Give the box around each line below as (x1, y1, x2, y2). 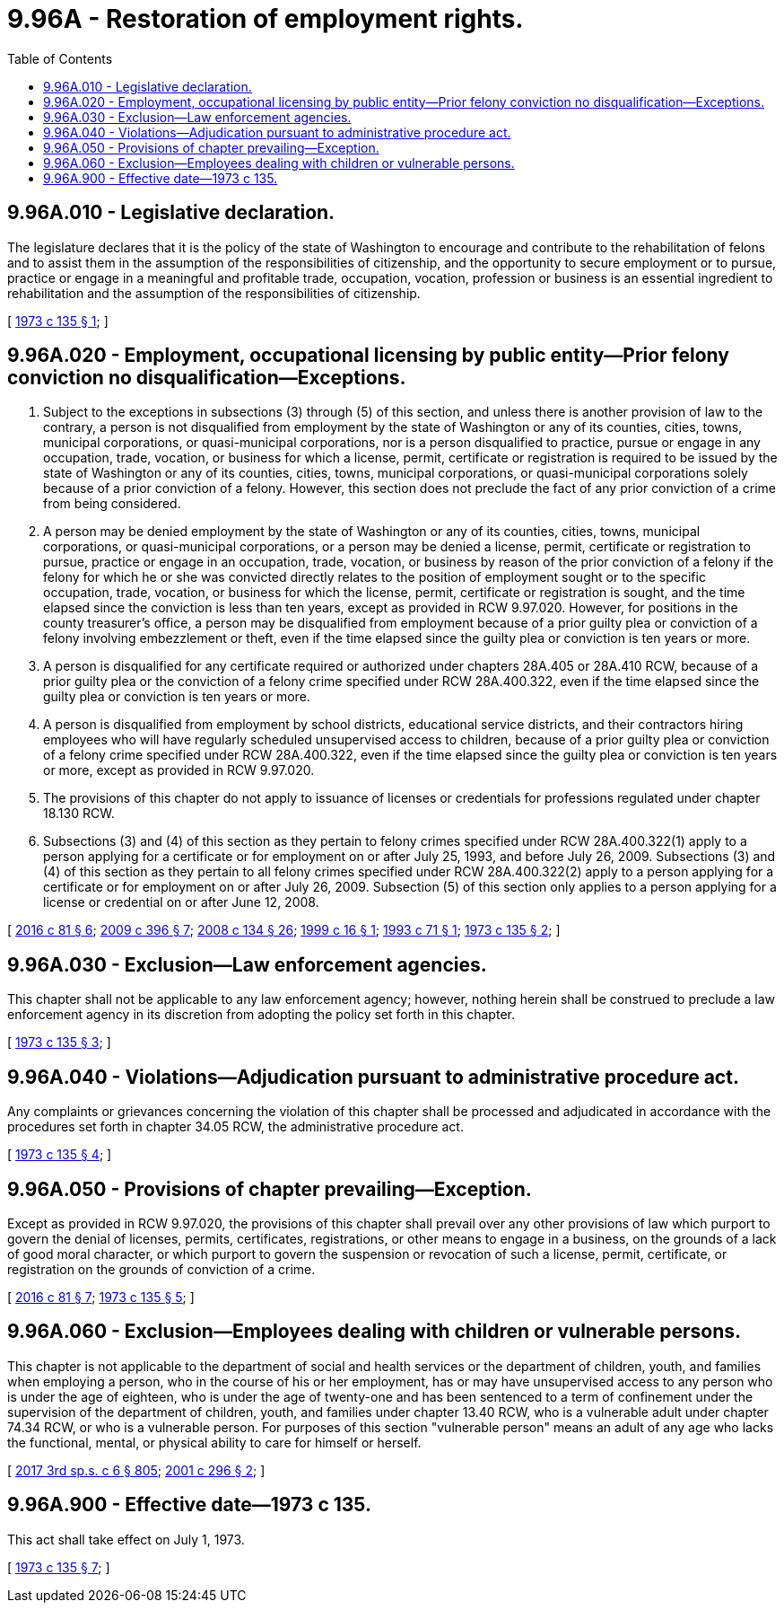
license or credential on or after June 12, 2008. (43, 894, 319, 911)
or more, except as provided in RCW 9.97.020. (43, 762, 315, 779)
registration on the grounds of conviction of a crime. (7, 1261, 316, 1277)
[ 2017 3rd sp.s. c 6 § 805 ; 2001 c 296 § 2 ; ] (7, 1462, 266, 1478)
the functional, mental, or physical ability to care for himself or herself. (7, 1434, 422, 1450)
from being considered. (43, 496, 181, 512)
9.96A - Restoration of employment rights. (7, 4, 524, 34)
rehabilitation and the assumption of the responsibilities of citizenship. (7, 285, 421, 301)
